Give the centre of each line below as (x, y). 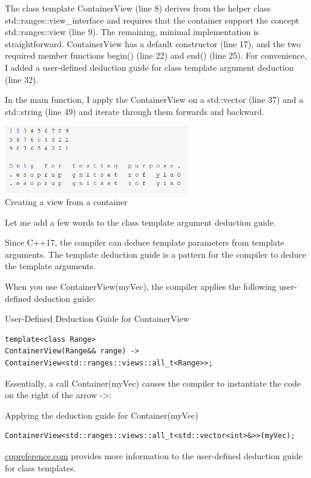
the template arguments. (50, 266)
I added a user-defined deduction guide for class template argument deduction (149, 67)
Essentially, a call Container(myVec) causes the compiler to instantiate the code (153, 383)
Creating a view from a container (66, 202)
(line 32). (22, 79)
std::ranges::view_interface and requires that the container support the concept (152, 20)
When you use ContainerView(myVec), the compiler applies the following (141, 286)
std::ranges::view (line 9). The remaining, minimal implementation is (132, 32)
